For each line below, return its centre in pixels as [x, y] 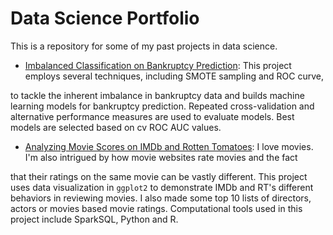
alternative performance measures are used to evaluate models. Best [152, 116]
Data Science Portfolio [105, 18]
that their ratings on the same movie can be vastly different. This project [159, 176]
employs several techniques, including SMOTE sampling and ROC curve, [174, 76]
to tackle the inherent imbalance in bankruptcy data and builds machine [157, 95]
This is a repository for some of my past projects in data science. [144, 46]
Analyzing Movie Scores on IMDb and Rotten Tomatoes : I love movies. [169, 146]
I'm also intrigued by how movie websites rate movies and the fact [161, 157]
